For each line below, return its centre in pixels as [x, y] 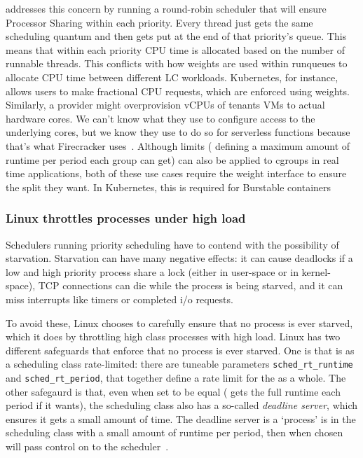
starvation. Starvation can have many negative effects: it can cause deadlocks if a [179, 258]
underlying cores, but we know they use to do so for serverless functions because [178, 132]
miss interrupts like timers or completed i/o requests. [119, 299]
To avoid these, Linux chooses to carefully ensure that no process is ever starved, [179, 322]
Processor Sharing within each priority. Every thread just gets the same [159, 22]
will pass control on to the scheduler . [87, 446]
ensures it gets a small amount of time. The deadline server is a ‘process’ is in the [181, 418]
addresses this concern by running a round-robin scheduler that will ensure [166, 8]
